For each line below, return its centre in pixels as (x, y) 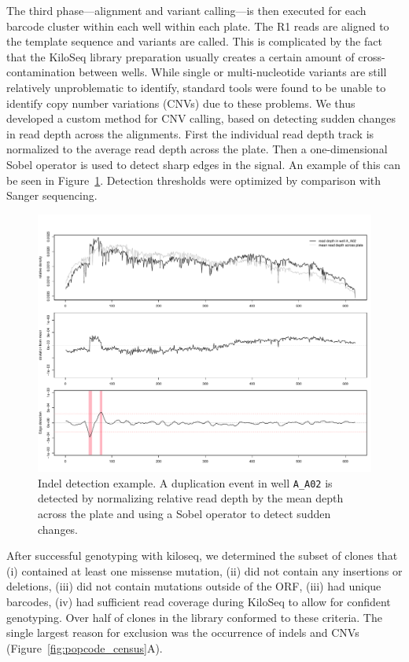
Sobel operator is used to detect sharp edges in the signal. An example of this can (204, 164)
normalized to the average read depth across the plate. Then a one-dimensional (197, 149)
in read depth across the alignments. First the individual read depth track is (190, 133)
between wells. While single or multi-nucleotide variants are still (233, 72)
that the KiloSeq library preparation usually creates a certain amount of (181, 56)
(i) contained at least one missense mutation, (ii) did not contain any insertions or (204, 570)
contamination (41, 72)
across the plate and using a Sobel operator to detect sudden (184, 514)
